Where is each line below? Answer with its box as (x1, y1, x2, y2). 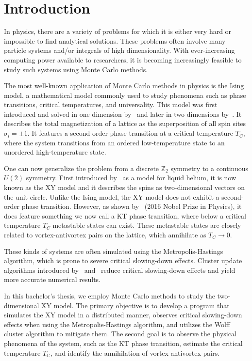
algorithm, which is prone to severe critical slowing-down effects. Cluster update (4, 255, 242, 266)
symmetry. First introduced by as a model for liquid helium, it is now (26, 173, 236, 183)
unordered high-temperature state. (4, 147, 106, 157)
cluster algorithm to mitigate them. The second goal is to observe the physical (4, 329, 236, 339)
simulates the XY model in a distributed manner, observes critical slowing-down (4, 310, 242, 320)
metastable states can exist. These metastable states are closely (52, 220, 241, 230)
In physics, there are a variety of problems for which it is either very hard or (4, 26, 232, 36)
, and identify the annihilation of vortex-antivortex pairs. (50, 347, 220, 358)
